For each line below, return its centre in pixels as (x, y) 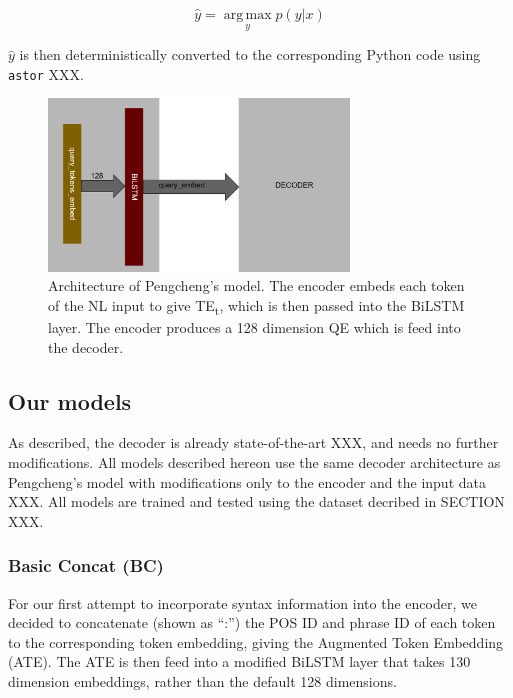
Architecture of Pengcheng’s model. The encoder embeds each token (256, 285)
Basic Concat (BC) (86, 565)
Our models (70, 400)
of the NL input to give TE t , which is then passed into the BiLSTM (256, 306)
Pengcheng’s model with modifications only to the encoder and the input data (247, 481)
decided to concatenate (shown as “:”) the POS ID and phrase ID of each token (252, 622)
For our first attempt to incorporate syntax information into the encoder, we (242, 602)
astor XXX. (46, 73)
